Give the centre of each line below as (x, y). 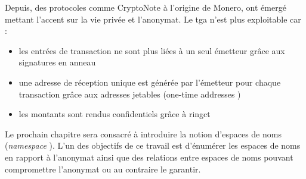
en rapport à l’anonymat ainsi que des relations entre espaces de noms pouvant (149, 157)
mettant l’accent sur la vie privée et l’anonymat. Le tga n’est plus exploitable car (153, 19)
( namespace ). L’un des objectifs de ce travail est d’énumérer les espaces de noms (153, 145)
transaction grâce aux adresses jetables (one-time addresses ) (130, 94)
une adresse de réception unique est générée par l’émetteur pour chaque (150, 82)
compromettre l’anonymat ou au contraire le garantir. (103, 169)
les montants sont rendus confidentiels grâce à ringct (115, 114)
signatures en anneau (57, 62)
